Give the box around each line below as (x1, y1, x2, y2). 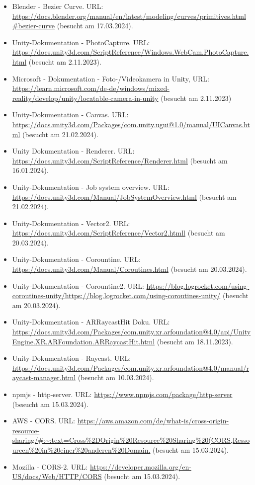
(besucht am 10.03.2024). (78, 372, 154, 383)
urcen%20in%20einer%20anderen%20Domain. (12, 444, 151, 455)
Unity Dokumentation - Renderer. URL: (12, 146, 135, 156)
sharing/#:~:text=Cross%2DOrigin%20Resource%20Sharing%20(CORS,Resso (12, 435, 250, 445)
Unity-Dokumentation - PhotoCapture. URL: (12, 37, 150, 47)
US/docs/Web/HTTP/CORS (12, 471, 102, 482)
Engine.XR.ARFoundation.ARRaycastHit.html (12, 336, 155, 346)
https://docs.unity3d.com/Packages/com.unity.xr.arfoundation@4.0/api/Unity (12, 326, 251, 337)
